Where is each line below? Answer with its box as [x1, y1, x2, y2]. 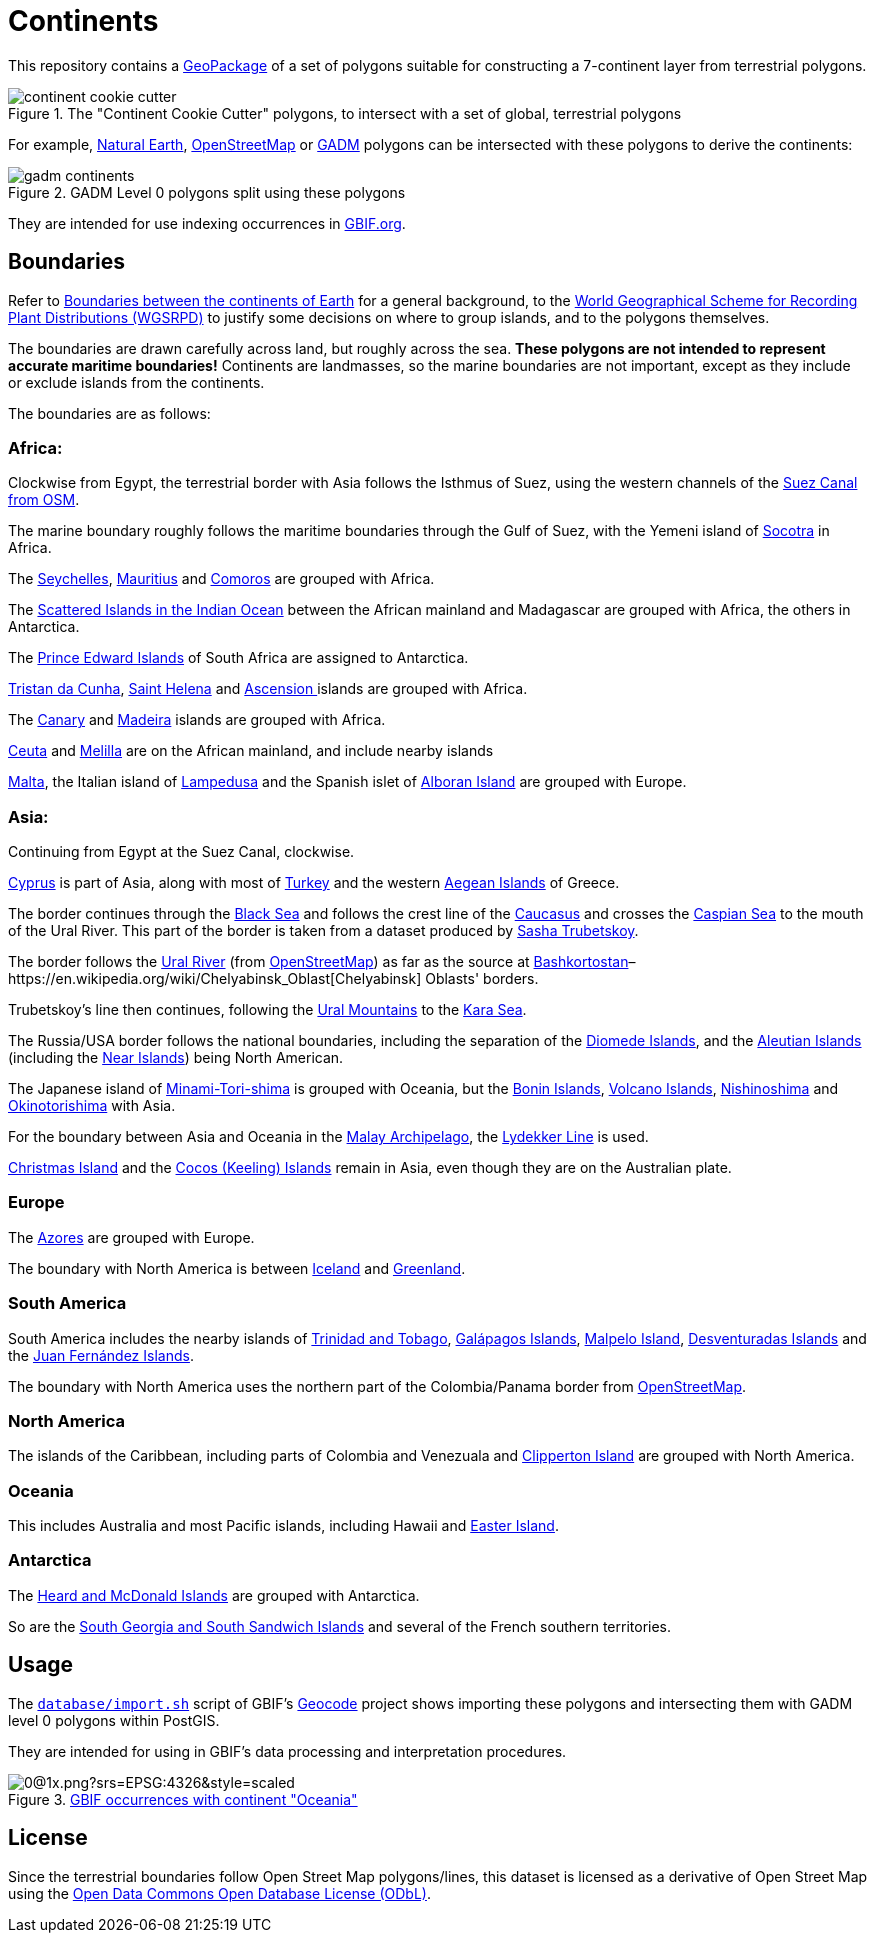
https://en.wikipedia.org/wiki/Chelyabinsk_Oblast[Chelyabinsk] [8, 970, 422, 988]
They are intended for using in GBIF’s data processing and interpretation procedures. [8, 1742, 567, 1760]
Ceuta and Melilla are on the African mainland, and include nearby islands [8, 742, 494, 760]
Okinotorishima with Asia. [8, 1097, 176, 1115]
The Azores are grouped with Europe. [8, 1228, 255, 1246]
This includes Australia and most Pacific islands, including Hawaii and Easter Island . [8, 1517, 559, 1535]
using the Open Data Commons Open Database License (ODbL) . [8, 1884, 431, 1902]
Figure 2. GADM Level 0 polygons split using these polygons [8, 183, 406, 201]
